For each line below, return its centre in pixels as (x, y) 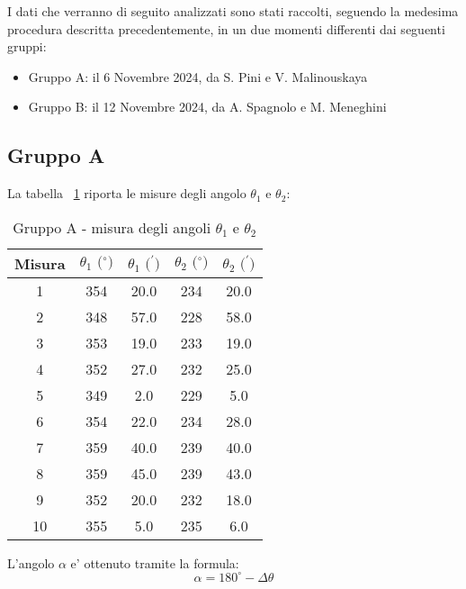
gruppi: (27, 46)
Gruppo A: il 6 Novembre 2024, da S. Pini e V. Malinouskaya (198, 76)
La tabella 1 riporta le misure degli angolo (127, 193)
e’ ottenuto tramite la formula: (155, 562)
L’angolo (31, 562)
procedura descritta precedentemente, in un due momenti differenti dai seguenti (226, 28)
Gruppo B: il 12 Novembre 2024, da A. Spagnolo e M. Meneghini (207, 107)
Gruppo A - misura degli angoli (112, 227)
